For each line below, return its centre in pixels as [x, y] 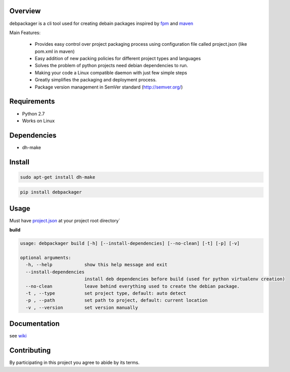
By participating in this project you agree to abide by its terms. [74, 363]
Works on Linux [39, 121]
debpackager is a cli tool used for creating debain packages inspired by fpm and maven [101, 23]
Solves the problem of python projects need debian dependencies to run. [111, 66]
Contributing [30, 350]
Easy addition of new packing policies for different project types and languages [118, 59]
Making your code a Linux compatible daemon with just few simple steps [111, 73]
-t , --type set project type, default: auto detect [106, 293]
